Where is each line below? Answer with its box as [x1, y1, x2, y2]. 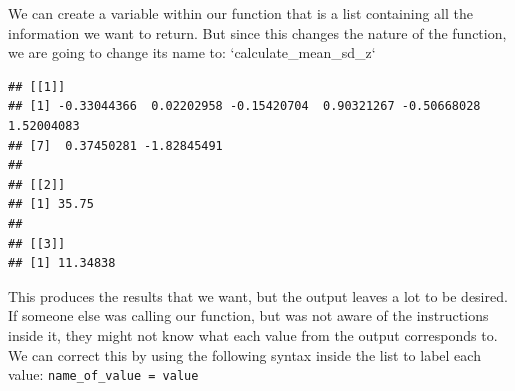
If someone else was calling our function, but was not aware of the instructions [8, 305, 489, 326]
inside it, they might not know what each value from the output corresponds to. [8, 324, 498, 345]
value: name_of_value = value [8, 364, 199, 385]
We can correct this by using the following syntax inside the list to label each [8, 344, 481, 365]
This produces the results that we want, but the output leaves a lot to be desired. [8, 285, 508, 306]
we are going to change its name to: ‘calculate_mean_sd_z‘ [8, 42, 376, 63]
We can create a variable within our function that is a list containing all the [8, 3, 474, 23]
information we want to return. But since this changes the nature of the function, [8, 22, 507, 43]
